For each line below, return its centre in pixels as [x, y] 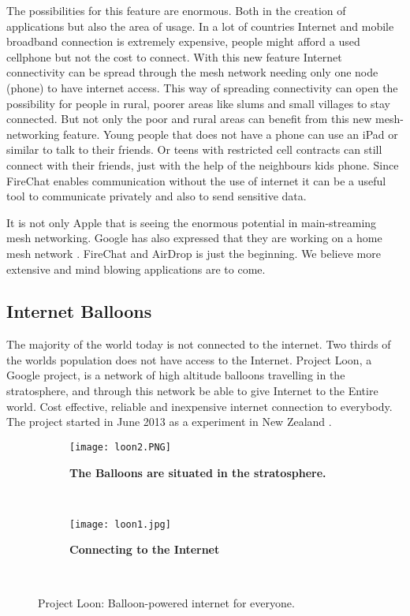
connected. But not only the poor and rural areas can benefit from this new [189, 119]
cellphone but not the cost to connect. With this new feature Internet [174, 56]
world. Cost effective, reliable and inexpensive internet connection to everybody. [199, 406]
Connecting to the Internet [145, 549]
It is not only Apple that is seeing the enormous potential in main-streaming [192, 222]
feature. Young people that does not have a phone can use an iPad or [230, 134]
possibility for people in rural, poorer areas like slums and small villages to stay [198, 103]
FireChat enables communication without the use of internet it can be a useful [196, 180]
